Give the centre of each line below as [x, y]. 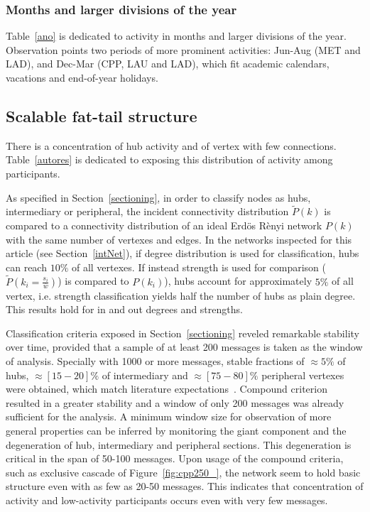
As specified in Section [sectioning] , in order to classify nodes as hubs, [158, 197]
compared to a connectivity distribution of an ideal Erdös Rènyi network [164, 225]
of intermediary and [145, 375]
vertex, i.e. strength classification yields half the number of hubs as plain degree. [181, 295]
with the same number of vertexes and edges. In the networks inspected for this [179, 239]
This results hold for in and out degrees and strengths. [124, 309]
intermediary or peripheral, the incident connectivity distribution [147, 211]
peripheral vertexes [303, 375]
